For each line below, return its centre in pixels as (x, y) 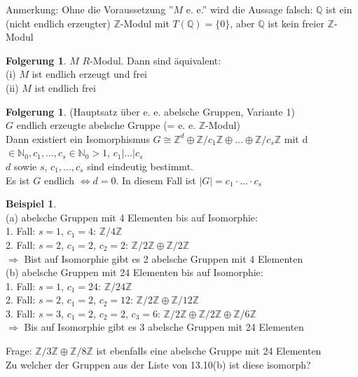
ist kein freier (296, 23)
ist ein (339, 9)
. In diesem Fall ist (156, 180)
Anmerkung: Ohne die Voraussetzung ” (90, 9)
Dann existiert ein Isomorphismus (78, 138)
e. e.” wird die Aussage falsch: (249, 9)
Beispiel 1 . (31, 204)
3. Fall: (21, 313)
